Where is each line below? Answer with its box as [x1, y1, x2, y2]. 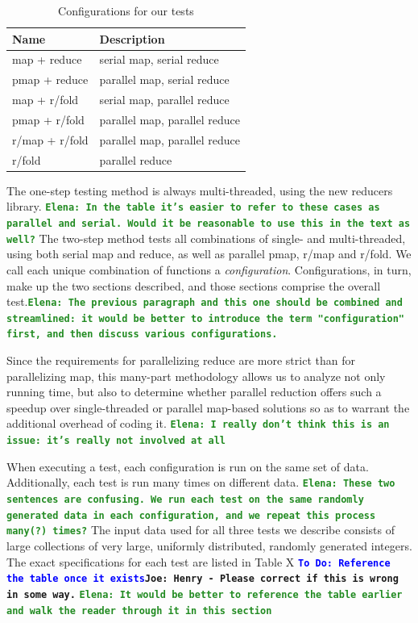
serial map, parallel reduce [99, 91, 230, 108]
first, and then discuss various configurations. [6, 328, 278, 341]
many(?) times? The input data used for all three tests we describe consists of [6, 521, 395, 538]
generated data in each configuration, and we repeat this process [6, 509, 376, 521]
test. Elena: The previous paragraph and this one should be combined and [6, 293, 403, 310]
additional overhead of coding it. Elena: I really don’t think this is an [6, 415, 390, 432]
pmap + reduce [12, 71, 89, 88]
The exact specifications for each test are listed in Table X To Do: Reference [6, 553, 391, 570]
